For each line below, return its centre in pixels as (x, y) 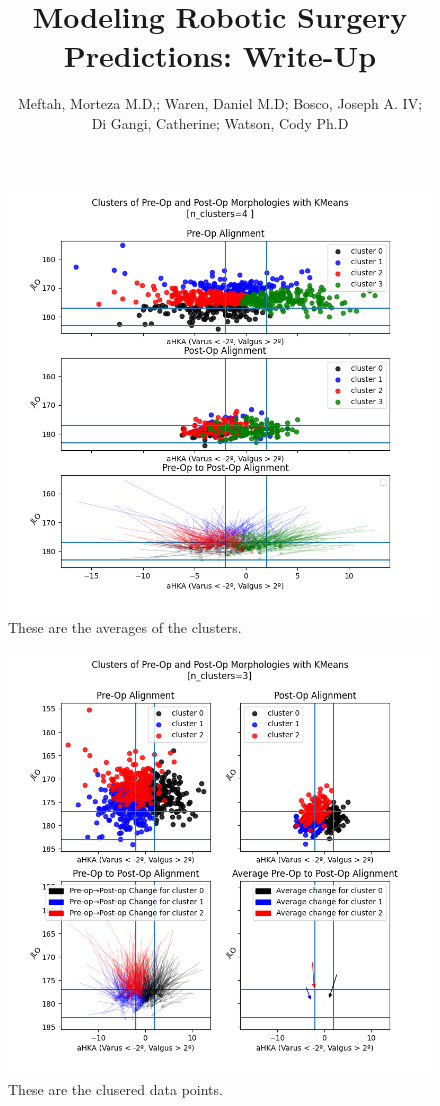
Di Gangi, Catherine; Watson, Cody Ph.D (220, 122)
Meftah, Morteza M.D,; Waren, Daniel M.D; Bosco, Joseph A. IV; (220, 103)
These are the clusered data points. (115, 1089)
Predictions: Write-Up (220, 55)
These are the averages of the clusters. (125, 627)
